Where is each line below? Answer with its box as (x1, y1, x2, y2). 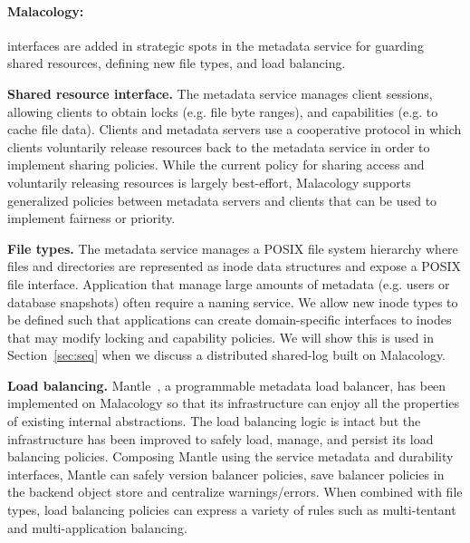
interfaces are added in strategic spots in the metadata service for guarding (7, 35, 424, 54)
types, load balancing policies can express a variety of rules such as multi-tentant (7, 500, 456, 519)
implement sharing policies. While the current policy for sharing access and (7, 155, 425, 174)
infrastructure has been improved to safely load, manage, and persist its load (7, 429, 434, 448)
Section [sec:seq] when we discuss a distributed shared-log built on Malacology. (7, 345, 446, 364)
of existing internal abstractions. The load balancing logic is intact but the (7, 412, 421, 431)
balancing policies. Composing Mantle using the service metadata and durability (7, 447, 454, 466)
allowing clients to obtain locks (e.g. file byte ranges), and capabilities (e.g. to (7, 102, 438, 121)
